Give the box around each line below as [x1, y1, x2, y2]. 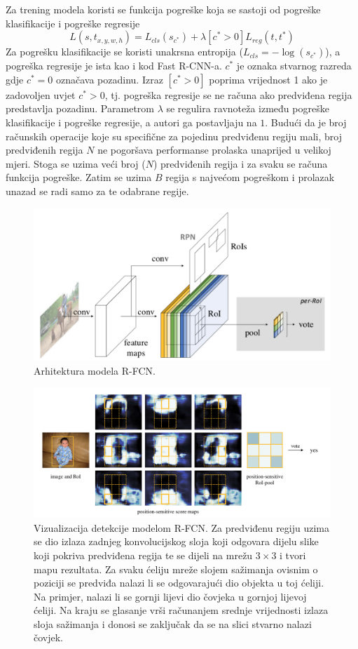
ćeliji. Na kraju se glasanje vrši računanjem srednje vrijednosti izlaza [34, 603, 329, 617]
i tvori [280, 547, 306, 562]
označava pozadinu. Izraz [56, 72, 163, 86]
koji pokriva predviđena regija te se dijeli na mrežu [34, 547, 253, 562]
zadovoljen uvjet [6, 87, 76, 102]
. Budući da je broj [265, 114, 347, 129]
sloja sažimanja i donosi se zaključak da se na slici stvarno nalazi [34, 616, 312, 631]
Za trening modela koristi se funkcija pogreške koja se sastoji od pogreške [6, 2, 321, 16]
